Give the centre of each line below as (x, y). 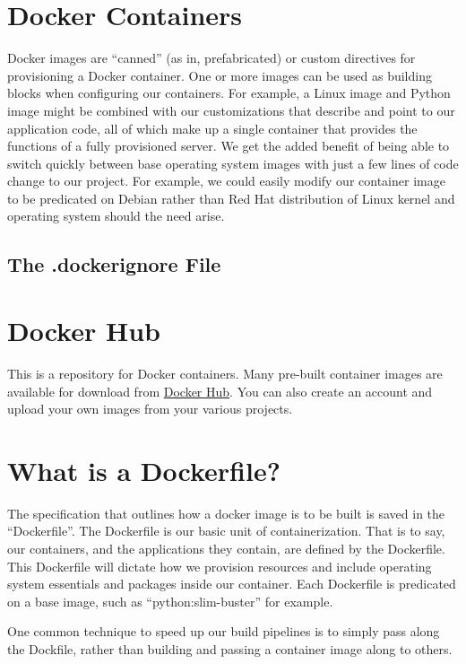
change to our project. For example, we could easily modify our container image (226, 181)
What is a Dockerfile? (144, 470)
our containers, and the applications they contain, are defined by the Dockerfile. (226, 549)
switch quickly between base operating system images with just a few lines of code (233, 163)
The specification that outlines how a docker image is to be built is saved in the (226, 513)
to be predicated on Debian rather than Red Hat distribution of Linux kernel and (231, 198)
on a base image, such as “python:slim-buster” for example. (170, 601)
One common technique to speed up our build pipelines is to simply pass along (224, 631)
